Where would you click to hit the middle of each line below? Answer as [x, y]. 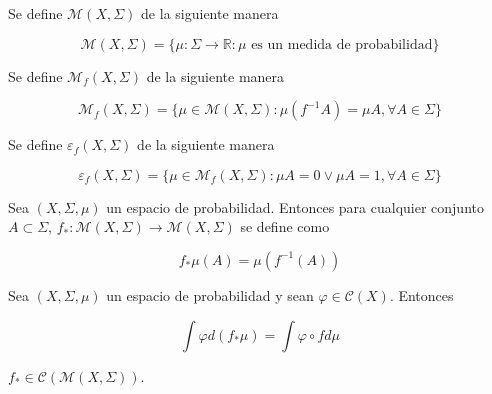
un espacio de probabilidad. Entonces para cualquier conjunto [295, 206]
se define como [285, 226]
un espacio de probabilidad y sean [210, 294]
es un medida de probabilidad [342, 44]
